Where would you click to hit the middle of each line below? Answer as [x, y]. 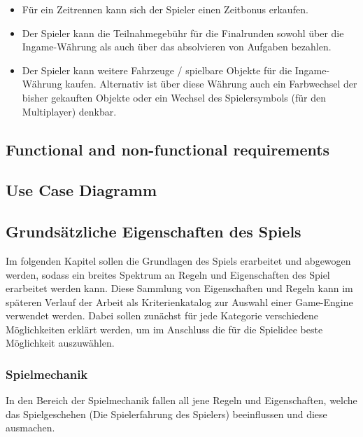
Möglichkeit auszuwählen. [60, 343]
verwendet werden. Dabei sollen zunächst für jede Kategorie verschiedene [162, 315]
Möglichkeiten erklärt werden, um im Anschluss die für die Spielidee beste [164, 329]
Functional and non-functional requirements [168, 149]
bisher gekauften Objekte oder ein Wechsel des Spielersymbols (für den [174, 97]
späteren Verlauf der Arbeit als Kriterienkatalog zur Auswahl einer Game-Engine [179, 301]
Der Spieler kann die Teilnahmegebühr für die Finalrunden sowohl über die [183, 33]
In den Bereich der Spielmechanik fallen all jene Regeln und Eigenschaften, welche [181, 400]
